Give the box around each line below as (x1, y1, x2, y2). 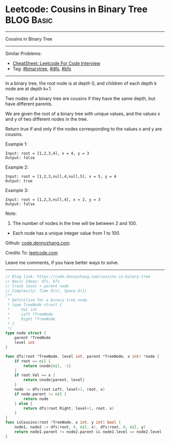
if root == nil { (14, 358, 51, 363)
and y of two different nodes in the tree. (5, 116, 89, 122)
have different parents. (5, 100, 53, 107)
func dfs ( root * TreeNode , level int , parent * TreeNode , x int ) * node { (5, 354, 160, 359)
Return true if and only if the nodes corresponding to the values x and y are (5, 126, 162, 132)
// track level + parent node (5, 283, 69, 288)
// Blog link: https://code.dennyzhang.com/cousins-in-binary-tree (5, 274, 151, 279)
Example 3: (5, 187, 29, 193)
